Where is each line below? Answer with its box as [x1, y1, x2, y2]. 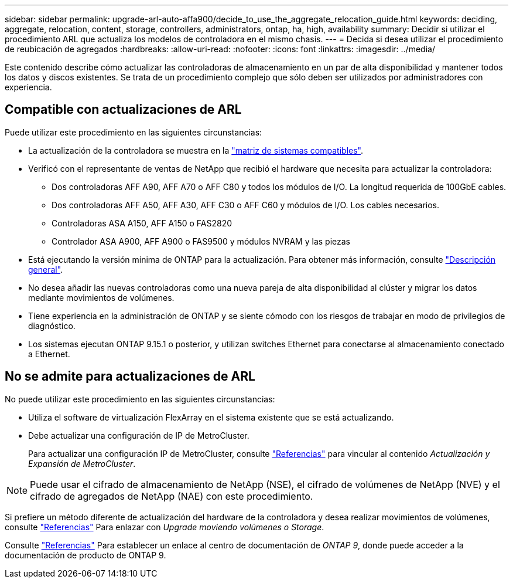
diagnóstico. [28, 320, 76, 331]
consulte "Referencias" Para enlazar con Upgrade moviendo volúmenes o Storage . [5, 521, 324, 532]
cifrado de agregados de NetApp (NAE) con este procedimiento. [30, 490, 313, 502]
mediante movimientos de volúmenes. [28, 292, 175, 303]
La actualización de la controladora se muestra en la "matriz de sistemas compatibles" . [28, 145, 364, 155]
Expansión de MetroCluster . [28, 458, 136, 469]
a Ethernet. [28, 348, 70, 359]
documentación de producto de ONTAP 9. [5, 550, 166, 560]
